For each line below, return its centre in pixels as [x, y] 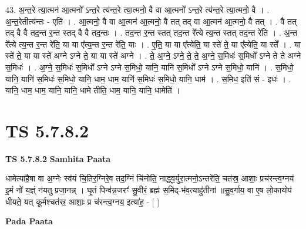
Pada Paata [29, 221]
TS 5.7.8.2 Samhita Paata [58, 158]
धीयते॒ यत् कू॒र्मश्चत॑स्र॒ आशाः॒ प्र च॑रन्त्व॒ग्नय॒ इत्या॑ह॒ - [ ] [83, 201]
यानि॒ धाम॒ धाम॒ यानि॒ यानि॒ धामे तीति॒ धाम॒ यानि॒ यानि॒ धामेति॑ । [93, 90]
